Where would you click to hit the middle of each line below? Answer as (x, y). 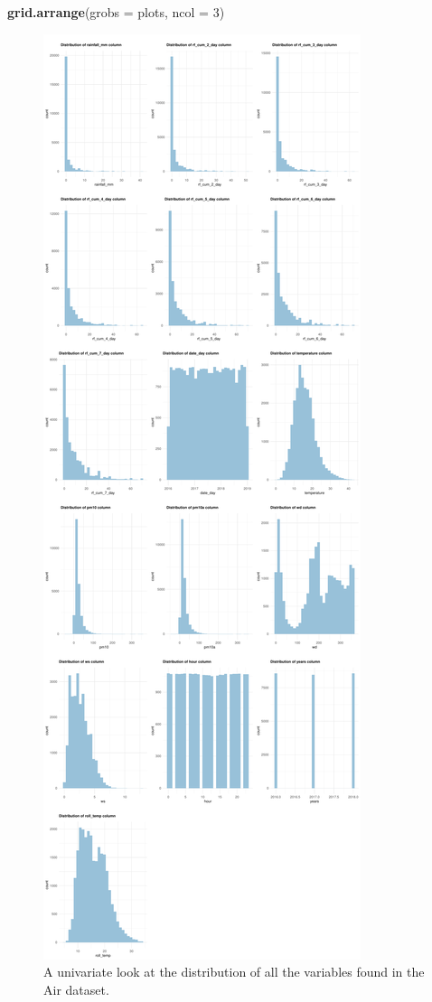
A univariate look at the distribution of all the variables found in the (234, 972)
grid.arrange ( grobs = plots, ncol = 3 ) (116, 12)
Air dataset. (76, 989)
